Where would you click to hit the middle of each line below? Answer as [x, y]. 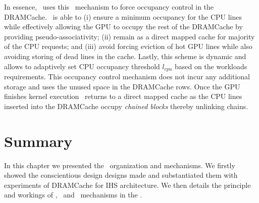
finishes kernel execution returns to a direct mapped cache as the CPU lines [123, 96]
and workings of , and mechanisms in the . [73, 195]
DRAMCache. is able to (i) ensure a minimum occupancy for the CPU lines [123, 16]
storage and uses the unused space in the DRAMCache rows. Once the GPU [122, 86]
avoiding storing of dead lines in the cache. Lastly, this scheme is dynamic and [125, 56]
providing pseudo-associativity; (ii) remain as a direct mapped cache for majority [129, 36]
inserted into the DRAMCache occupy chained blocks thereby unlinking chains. [126, 106]
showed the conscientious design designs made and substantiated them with [121, 175]
